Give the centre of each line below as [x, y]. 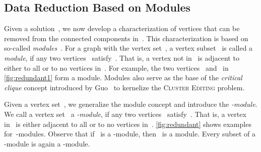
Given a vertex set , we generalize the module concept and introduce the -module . [131, 104]
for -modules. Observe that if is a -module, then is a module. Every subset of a [130, 134]
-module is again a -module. [47, 143]
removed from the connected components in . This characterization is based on [126, 38]
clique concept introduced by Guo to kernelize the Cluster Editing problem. [124, 87]
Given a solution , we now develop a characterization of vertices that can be [122, 28]
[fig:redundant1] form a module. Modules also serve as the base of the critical [123, 78]
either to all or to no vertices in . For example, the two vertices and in [116, 67]
